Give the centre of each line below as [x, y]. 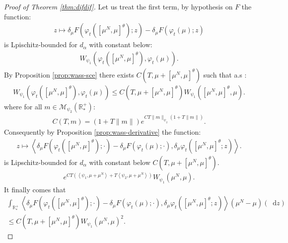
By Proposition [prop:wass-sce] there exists [69, 74]
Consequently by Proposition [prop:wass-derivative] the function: [103, 132]
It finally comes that [35, 189]
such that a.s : [225, 74]
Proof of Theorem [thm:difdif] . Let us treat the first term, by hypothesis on [118, 6]
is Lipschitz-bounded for [41, 162]
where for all [23, 106]
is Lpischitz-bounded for [41, 44]
